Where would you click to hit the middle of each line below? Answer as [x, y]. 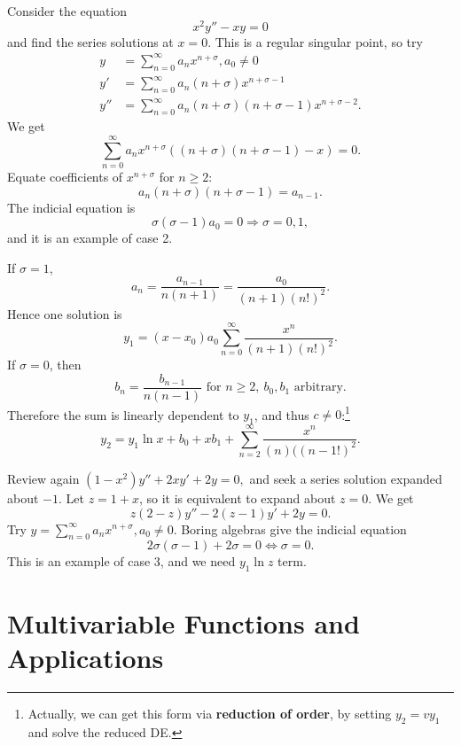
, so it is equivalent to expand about [237, 497]
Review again [43, 478]
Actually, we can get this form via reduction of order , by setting [210, 714]
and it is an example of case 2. [90, 238]
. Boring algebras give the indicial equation [290, 528]
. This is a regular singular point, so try [315, 41]
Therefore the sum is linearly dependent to [123, 414]
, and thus [281, 414]
